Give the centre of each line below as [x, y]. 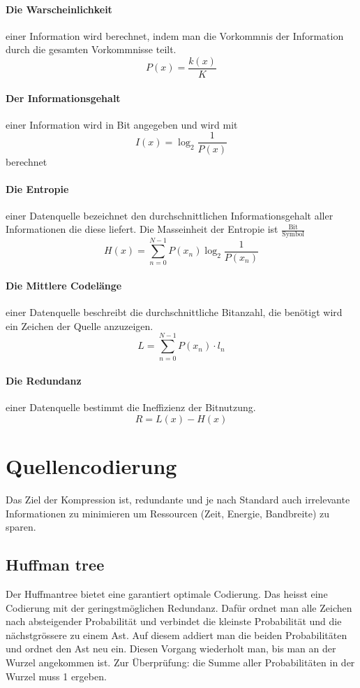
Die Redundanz [44, 381]
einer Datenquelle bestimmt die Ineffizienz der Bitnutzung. [131, 407]
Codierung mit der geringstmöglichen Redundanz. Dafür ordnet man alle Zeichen [179, 607]
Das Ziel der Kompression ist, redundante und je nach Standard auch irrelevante [178, 500]
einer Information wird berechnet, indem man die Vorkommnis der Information [175, 35]
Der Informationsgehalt [63, 98]
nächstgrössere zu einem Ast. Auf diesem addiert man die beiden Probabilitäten [177, 635]
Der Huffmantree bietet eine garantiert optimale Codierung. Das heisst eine [167, 594]
